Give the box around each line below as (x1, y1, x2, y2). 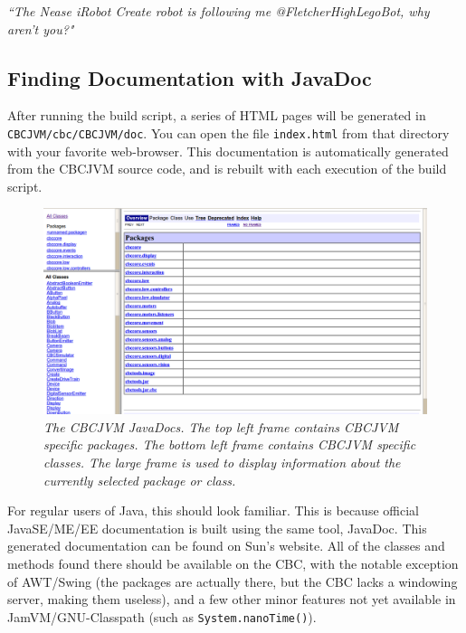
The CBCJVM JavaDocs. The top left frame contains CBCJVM (43, 417, 399, 436)
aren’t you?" (7, 19, 74, 38)
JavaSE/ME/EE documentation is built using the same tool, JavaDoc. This (7, 518, 427, 537)
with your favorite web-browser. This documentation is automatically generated (7, 141, 449, 160)
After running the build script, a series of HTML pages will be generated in (7, 106, 426, 125)
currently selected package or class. (43, 470, 236, 489)
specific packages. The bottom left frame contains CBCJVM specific (43, 435, 416, 454)
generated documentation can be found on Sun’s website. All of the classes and (7, 536, 445, 555)
